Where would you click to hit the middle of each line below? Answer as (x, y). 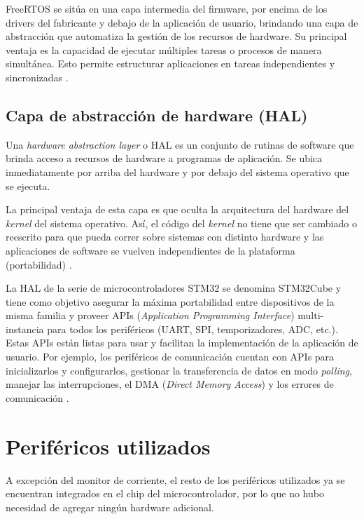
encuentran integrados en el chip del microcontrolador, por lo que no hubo (165, 493)
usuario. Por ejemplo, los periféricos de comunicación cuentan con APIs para (170, 357)
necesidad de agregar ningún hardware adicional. (110, 507)
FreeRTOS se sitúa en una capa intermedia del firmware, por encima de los (167, 8)
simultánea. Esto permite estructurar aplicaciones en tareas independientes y (170, 63)
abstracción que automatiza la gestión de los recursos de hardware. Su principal (176, 36)
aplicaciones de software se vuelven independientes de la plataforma (150, 250)
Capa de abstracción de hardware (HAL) (157, 115)
